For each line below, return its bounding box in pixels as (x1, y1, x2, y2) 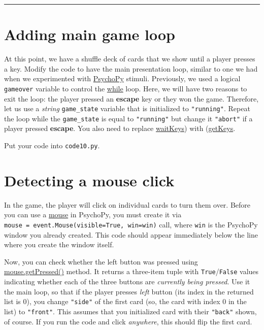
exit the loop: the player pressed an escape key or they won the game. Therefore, (4, 93, 259, 104)
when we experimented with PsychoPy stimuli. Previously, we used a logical (4, 73, 241, 84)
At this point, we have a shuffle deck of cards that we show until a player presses (4, 53, 255, 64)
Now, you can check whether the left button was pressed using (4, 256, 198, 267)
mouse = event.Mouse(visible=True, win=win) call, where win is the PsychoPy (4, 219, 258, 230)
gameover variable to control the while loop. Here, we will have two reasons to (4, 83, 247, 93)
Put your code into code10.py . (4, 140, 100, 151)
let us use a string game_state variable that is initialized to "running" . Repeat (4, 103, 250, 114)
